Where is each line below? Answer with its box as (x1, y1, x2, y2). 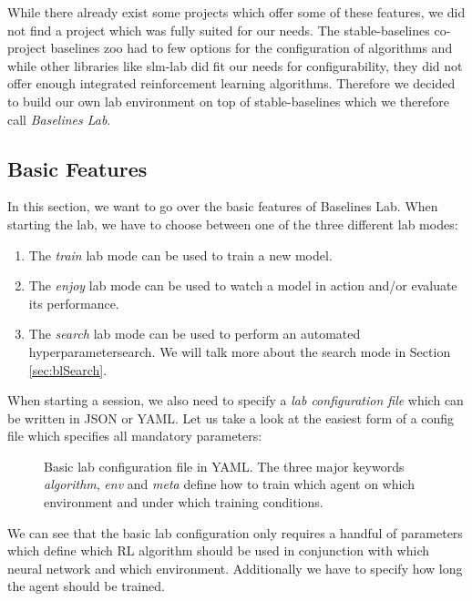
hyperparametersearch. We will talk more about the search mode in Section (28, 341, 451, 361)
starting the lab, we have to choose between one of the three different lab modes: (7, 214, 458, 233)
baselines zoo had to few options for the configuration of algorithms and (50, 38, 453, 57)
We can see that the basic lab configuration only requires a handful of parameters (7, 523, 463, 542)
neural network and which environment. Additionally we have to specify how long (7, 558, 463, 577)
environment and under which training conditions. (44, 493, 323, 512)
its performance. (28, 293, 119, 312)
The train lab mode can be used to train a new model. (28, 245, 333, 264)
